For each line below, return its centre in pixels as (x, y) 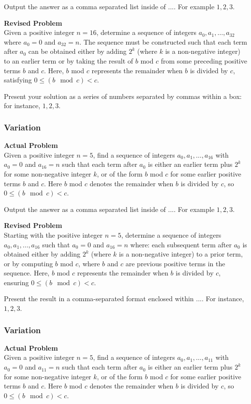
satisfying (18, 80)
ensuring (16, 282)
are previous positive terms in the (175, 263)
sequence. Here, (27, 273)
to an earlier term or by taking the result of (69, 60)
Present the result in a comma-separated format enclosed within (99, 299)
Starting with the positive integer (53, 234)
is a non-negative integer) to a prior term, (181, 254)
